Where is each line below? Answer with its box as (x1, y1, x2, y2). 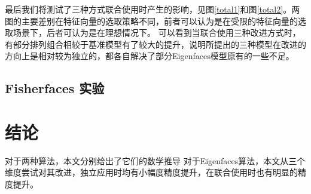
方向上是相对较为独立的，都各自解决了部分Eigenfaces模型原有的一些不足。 (5, 50, 294, 62)
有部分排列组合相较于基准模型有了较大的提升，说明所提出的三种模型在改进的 (5, 38, 306, 50)
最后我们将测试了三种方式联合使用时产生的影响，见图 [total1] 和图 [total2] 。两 (5, 3, 300, 15)
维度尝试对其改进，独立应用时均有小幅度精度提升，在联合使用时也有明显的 (5, 166, 298, 178)
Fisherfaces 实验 (5, 79, 105, 97)
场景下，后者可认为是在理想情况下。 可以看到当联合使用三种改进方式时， (13, 26, 301, 39)
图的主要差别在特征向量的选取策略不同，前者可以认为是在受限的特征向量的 (5, 14, 298, 27)
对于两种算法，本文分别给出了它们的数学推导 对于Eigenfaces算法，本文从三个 (5, 154, 306, 167)
